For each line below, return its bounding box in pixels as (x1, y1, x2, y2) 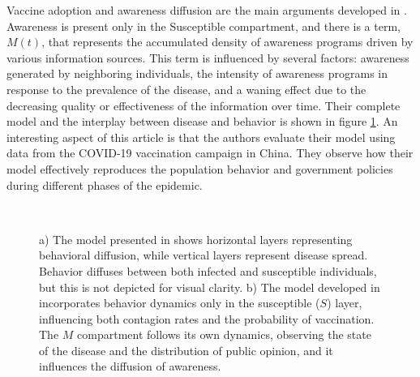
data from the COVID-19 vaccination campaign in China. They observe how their (6, 144, 414, 161)
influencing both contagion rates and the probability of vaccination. (39, 310, 375, 327)
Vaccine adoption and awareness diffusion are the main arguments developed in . (6, 2, 407, 18)
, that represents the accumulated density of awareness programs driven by (41, 33, 414, 50)
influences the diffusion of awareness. (39, 358, 221, 375)
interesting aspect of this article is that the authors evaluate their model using (6, 128, 396, 145)
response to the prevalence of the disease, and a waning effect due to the (6, 80, 366, 97)
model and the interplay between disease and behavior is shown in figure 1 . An (6, 113, 398, 130)
